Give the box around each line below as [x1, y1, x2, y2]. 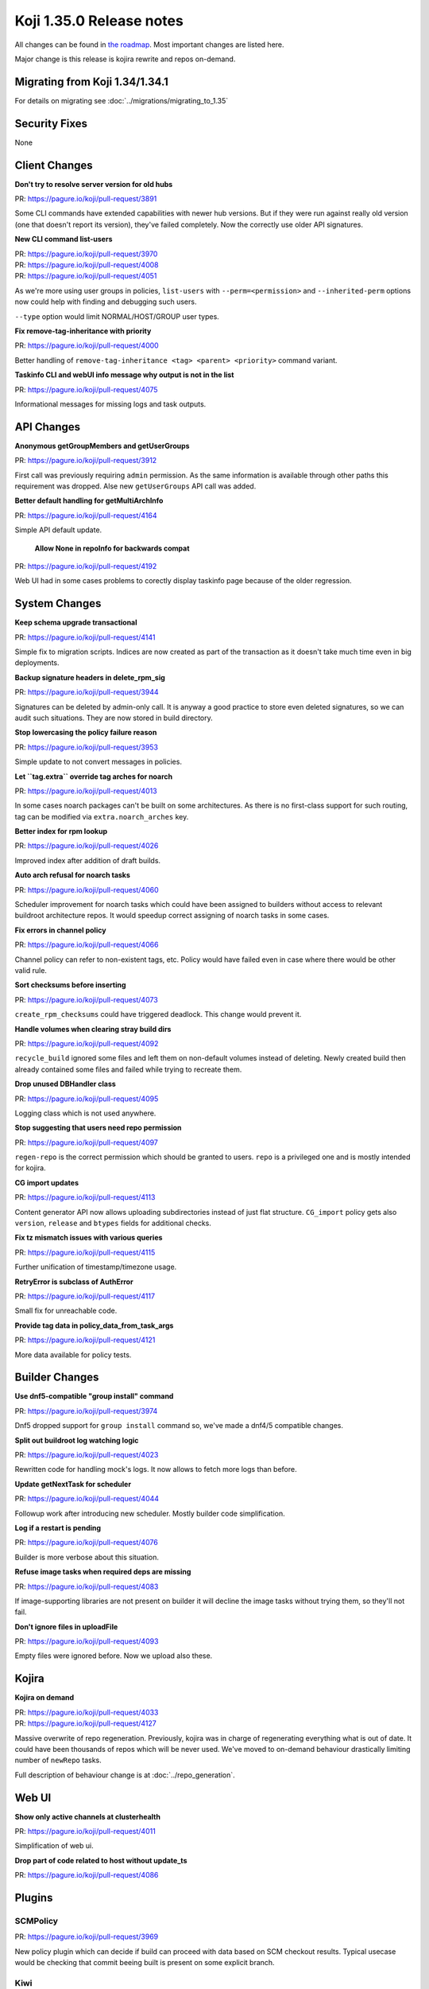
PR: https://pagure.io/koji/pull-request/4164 [14, 510, 158, 520]
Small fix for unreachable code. [14, 1306, 118, 1316]
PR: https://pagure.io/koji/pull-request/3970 [14, 249, 158, 259]
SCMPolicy [14, 1915, 59, 1926]
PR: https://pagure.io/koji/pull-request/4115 [14, 1248, 156, 1257]
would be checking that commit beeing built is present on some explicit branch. [14, 1958, 275, 1968]
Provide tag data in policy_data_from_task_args [14, 1321, 174, 1330]
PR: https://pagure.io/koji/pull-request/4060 [14, 885, 159, 894]
